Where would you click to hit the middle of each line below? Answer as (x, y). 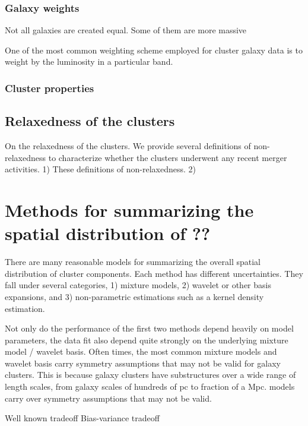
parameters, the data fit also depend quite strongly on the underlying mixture (147, 340)
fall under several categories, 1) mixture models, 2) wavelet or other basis (138, 285)
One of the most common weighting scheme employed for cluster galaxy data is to (154, 50)
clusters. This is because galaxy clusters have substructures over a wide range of (150, 375)
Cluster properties (50, 88)
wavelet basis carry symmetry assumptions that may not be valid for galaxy (143, 363)
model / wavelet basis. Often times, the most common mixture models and (141, 351)
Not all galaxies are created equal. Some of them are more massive (126, 30)
